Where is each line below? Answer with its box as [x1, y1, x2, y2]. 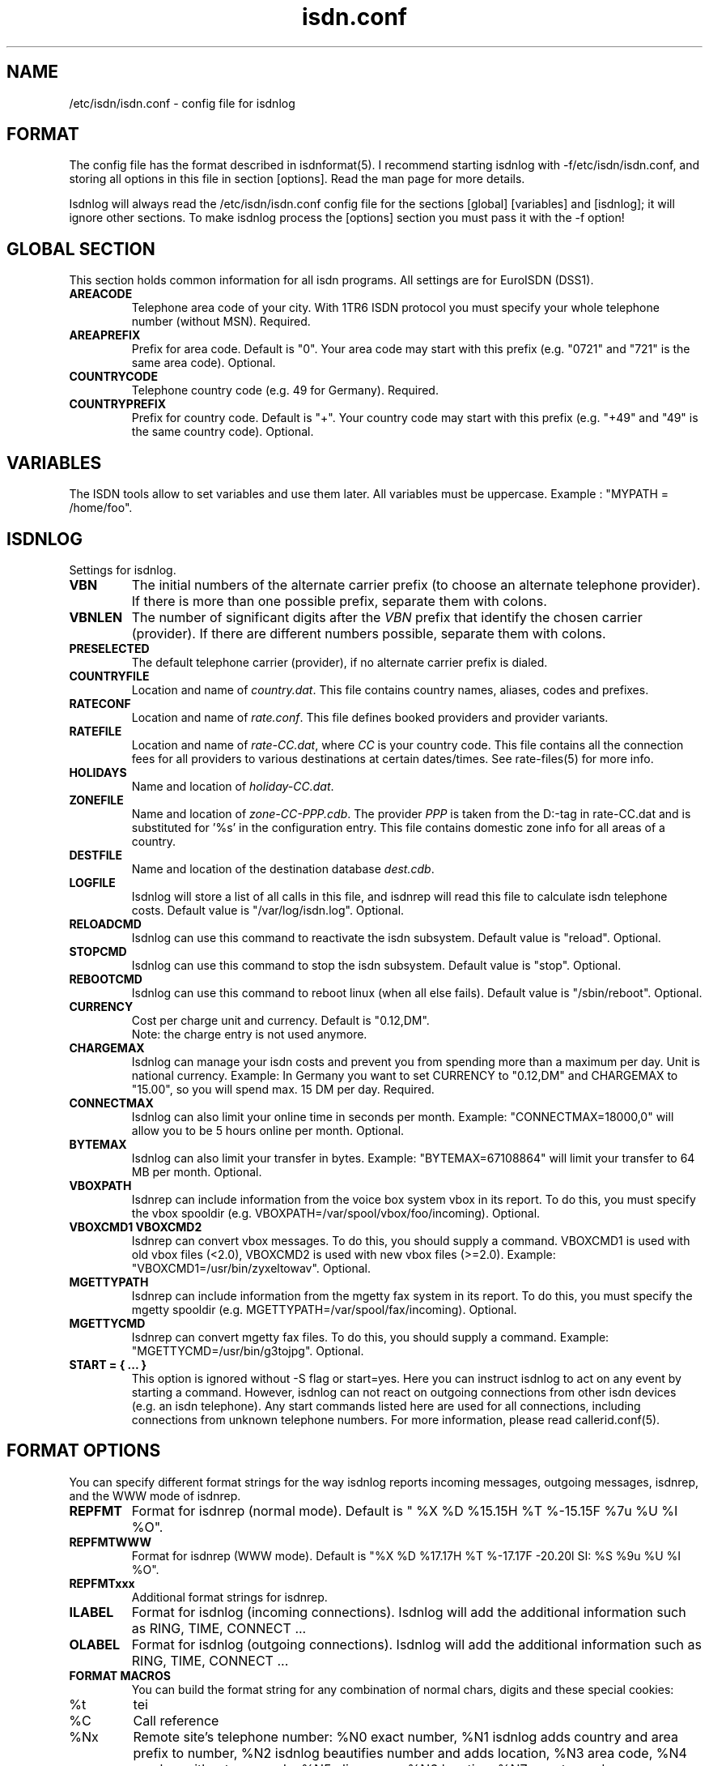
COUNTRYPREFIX [69, 397, 167, 412]
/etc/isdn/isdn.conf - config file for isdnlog [69, 96, 295, 110]
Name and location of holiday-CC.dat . [131, 778, 334, 793]
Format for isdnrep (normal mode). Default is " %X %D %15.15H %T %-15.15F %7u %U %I [131, 1502, 678, 1519]
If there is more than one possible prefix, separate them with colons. [131, 592, 547, 609]
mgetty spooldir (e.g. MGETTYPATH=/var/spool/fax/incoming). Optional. [131, 1302, 517, 1316]
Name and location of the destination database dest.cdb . [131, 861, 435, 876]
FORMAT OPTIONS [6, 1440, 161, 1461]
